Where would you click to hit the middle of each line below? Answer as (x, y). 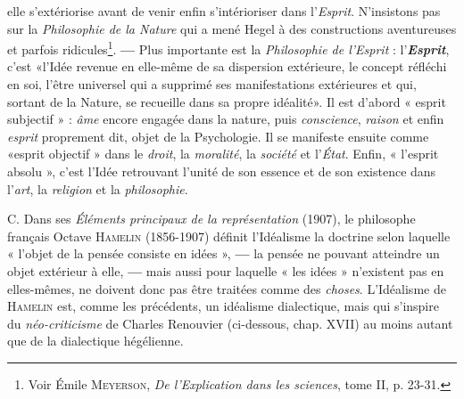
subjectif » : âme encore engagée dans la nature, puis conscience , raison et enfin (226, 119)
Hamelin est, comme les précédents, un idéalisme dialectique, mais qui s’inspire (223, 306)
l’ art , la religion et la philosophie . (98, 188)
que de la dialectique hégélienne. (95, 341)
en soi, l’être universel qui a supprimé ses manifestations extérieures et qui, (212, 84)
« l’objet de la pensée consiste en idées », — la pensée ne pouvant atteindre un (224, 253)
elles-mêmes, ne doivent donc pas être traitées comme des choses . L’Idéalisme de (227, 288)
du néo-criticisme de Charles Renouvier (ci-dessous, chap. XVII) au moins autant (230, 323)
